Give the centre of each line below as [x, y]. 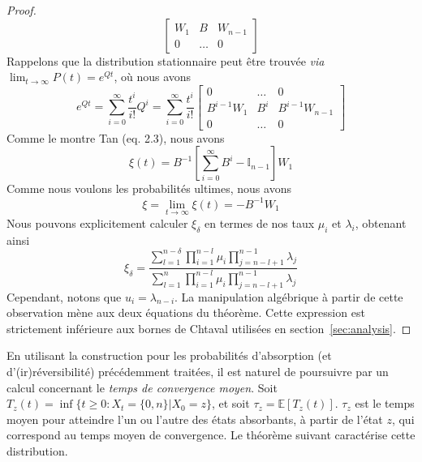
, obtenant [381, 222]
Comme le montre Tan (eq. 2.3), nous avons [116, 137]
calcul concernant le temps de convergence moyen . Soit [142, 387]
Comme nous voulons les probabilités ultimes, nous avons [149, 188]
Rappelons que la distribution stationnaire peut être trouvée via [166, 60]
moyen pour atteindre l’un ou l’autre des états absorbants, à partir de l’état [195, 419]
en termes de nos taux [260, 222]
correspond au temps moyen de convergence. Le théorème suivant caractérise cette [211, 435]
